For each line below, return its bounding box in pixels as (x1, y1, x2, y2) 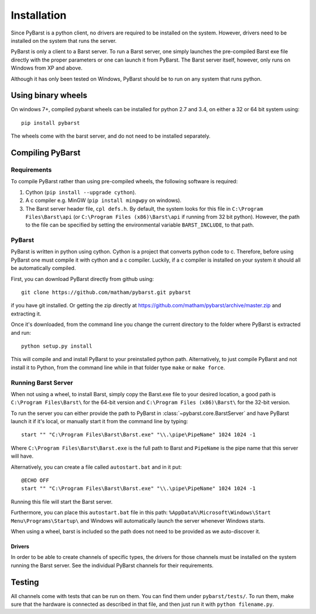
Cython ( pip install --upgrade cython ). (25, 188, 137, 195)
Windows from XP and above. (11, 64, 83, 71)
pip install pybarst (21, 119, 80, 126)
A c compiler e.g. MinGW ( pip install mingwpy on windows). (25, 197, 181, 204)
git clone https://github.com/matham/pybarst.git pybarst (21, 289, 191, 296)
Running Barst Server (11, 378, 73, 386)
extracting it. (11, 310, 42, 317)
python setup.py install (21, 342, 92, 349)
